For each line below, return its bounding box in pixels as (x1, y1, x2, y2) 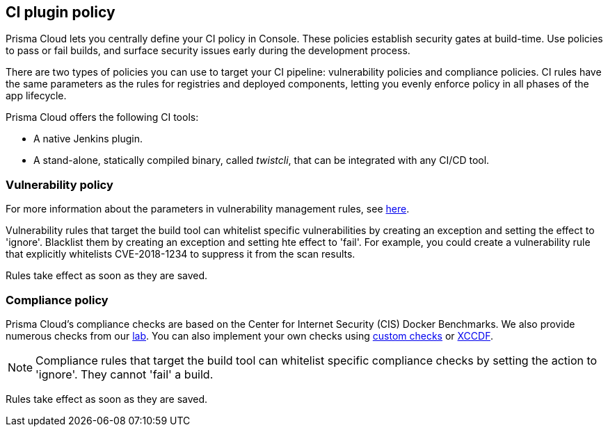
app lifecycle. (6, 90, 67, 102)
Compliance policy (6, 292, 109, 307)
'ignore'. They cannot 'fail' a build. (35, 367, 214, 381)
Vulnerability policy (6, 177, 113, 192)
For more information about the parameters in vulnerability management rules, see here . (6, 203, 410, 215)
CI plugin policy (6, 3, 115, 21)
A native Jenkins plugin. (33, 133, 143, 145)
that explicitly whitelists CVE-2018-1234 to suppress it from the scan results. (6, 248, 355, 260)
